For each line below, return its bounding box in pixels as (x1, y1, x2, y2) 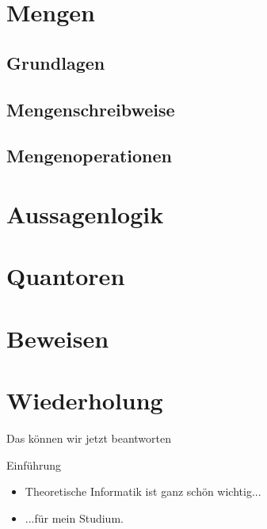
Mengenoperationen (6, 143, 172, 168)
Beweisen (6, 322, 109, 354)
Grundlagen (6, 50, 105, 74)
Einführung (6, 456, 62, 473)
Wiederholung (6, 384, 163, 417)
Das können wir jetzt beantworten (6, 429, 172, 446)
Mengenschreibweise (6, 97, 175, 121)
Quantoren (6, 260, 125, 292)
